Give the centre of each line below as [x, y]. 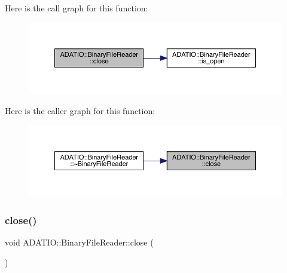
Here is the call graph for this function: [77, 8]
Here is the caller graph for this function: [80, 110]
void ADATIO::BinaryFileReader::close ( [79, 242]
